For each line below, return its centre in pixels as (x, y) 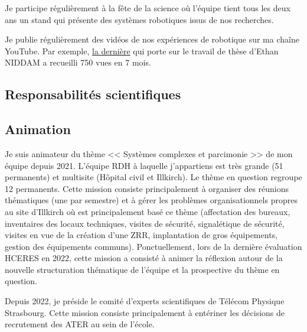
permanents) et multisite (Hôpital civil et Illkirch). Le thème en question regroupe (153, 177)
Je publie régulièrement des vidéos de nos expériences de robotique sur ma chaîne (152, 39)
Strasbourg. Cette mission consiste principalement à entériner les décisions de (145, 312)
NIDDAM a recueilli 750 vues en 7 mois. (78, 62)
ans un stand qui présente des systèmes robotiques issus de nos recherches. (139, 19)
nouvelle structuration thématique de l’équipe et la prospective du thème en (142, 269)
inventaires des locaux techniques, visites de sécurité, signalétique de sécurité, (145, 223)
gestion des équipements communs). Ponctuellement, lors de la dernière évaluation (153, 246)
